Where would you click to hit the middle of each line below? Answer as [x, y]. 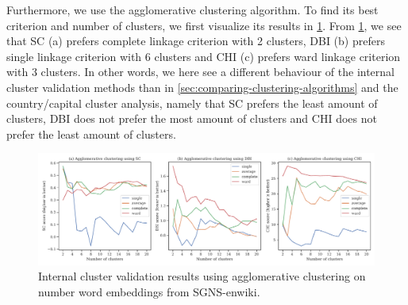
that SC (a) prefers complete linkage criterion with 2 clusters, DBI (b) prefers [196, 41]
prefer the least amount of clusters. [91, 133]
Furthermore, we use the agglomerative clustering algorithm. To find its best [192, 10]
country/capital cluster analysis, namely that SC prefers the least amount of [192, 103]
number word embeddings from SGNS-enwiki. [149, 291]
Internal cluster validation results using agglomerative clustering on [202, 276]
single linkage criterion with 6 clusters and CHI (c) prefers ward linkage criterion [204, 56]
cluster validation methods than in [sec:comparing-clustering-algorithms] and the [202, 87]
